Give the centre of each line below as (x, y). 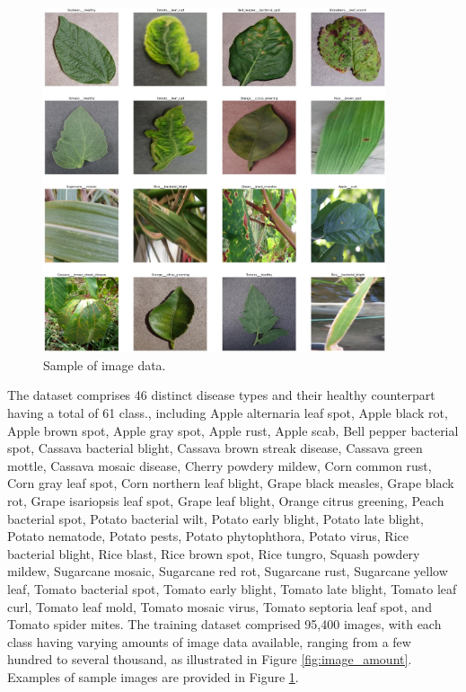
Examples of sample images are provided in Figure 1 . (153, 676)
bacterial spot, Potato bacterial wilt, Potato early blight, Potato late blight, (215, 518)
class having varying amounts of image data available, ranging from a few (209, 641)
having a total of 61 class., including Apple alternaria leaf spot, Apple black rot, (228, 413)
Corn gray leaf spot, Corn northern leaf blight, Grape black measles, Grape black (231, 483)
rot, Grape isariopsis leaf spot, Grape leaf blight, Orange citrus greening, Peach (226, 500)
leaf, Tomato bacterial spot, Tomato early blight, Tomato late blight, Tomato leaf (232, 588)
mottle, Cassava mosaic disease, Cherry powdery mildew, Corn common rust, (220, 465)
